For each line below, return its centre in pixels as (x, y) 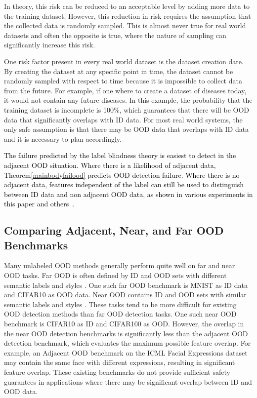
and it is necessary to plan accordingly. (63, 139)
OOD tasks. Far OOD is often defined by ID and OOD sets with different (115, 275)
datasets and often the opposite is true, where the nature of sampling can (115, 35)
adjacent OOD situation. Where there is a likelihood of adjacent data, (110, 165)
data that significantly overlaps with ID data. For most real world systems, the (123, 119)
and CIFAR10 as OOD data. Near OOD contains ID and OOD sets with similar (125, 295)
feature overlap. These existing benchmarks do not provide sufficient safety (117, 372)
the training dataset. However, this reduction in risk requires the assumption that (128, 16)
